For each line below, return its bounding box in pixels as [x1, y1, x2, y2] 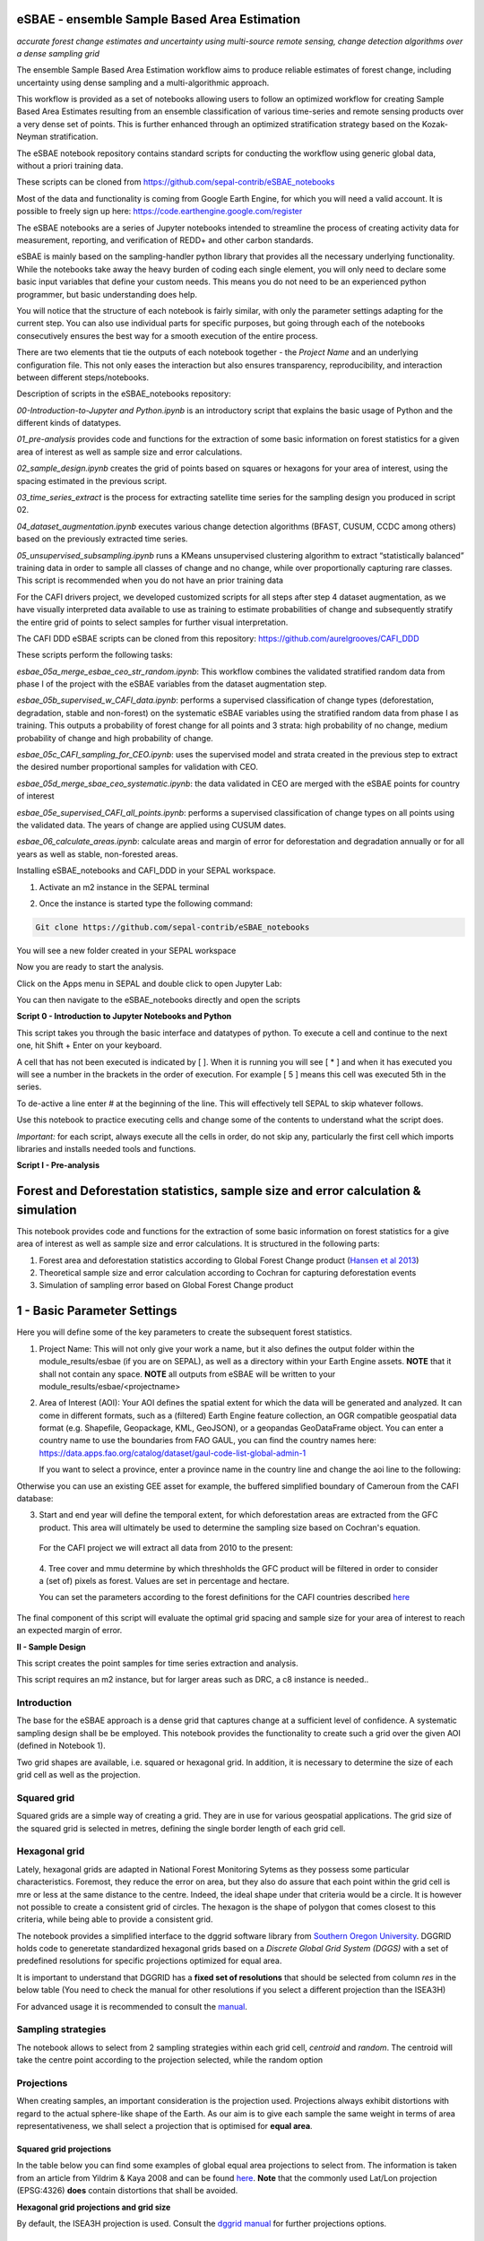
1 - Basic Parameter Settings [16, 1303, 178, 1319]
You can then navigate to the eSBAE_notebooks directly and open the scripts [16, 995, 300, 1006]
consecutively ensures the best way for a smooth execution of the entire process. [16, 330, 318, 341]
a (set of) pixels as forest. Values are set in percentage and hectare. [39, 1576, 290, 1586]
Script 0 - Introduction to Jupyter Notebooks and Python [16, 1011, 232, 1022]
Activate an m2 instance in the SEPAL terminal [39, 881, 210, 892]
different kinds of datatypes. [16, 418, 122, 428]
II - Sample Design [16, 1641, 87, 1652]
